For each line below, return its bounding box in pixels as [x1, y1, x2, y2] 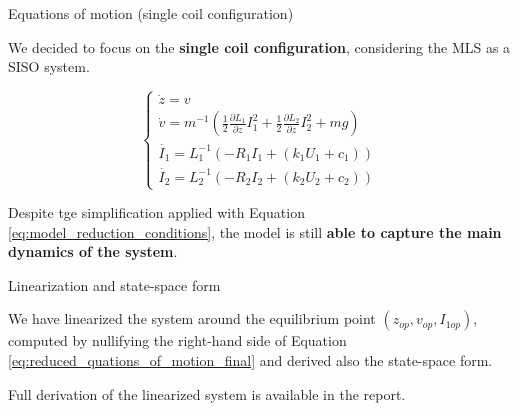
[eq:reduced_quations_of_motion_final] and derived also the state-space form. [8, 350, 493, 371]
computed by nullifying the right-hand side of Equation [8, 330, 347, 351]
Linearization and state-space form [8, 274, 221, 295]
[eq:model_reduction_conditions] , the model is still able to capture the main [8, 221, 502, 242]
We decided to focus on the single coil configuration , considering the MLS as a [8, 36, 511, 57]
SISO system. [8, 56, 90, 77]
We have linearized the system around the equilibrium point [8, 308, 376, 329]
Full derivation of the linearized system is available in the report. [8, 383, 406, 404]
